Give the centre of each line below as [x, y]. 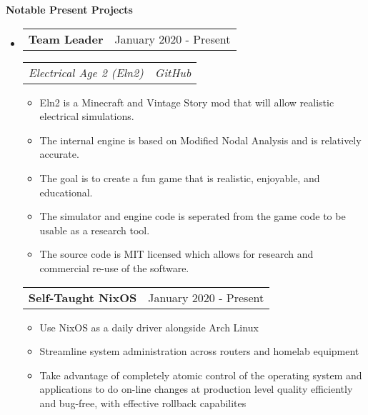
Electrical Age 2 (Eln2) [86, 72]
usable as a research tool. [95, 230]
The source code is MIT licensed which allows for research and [176, 254]
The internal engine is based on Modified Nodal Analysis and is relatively [200, 140]
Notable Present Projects [69, 9]
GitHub [173, 72]
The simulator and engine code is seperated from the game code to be [193, 216]
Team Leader [66, 39]
